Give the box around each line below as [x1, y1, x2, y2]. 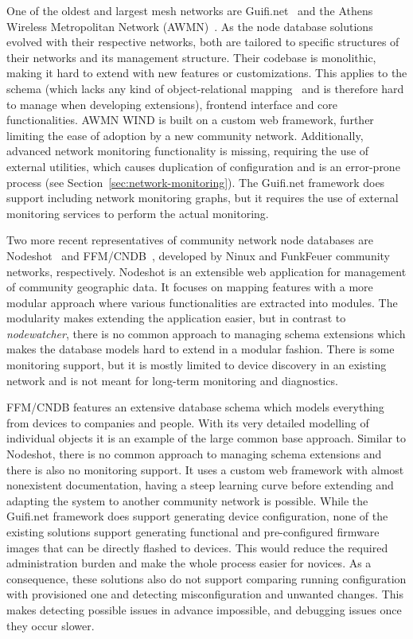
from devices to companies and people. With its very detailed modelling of [6, 414, 369, 431]
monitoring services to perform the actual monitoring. [6, 205, 269, 221]
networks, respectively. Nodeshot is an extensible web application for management [6, 263, 407, 279]
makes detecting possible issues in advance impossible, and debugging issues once [6, 601, 402, 618]
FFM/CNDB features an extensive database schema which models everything [6, 399, 384, 415]
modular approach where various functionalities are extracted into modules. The [6, 294, 398, 310]
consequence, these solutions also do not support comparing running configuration [6, 570, 407, 586]
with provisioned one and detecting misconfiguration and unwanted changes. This [6, 586, 403, 602]
